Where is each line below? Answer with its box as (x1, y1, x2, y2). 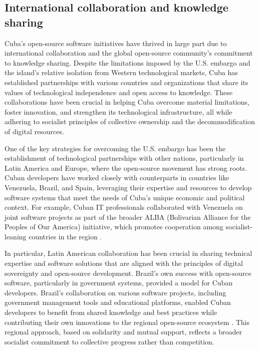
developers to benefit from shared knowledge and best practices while (5, 307, 217, 317)
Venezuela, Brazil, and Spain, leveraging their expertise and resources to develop (5, 182, 252, 192)
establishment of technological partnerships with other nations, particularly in (5, 153, 244, 163)
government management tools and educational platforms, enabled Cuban (5, 297, 231, 307)
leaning (5, 231, 27, 241)
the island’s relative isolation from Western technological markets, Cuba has (5, 67, 238, 78)
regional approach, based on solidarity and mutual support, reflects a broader (5, 326, 242, 337)
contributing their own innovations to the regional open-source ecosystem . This (5, 316, 249, 327)
